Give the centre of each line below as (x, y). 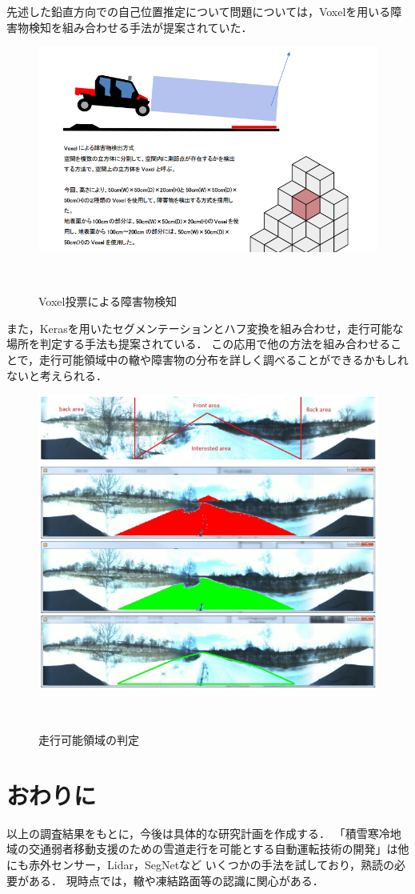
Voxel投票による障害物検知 (108, 301)
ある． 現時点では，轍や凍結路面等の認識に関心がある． (176, 880)
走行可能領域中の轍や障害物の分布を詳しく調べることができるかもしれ (224, 360)
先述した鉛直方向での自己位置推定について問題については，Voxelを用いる (199, 11)
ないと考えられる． (57, 375)
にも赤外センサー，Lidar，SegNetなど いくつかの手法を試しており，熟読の (200, 865)
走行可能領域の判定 (89, 740)
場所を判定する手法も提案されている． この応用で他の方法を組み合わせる (199, 344)
